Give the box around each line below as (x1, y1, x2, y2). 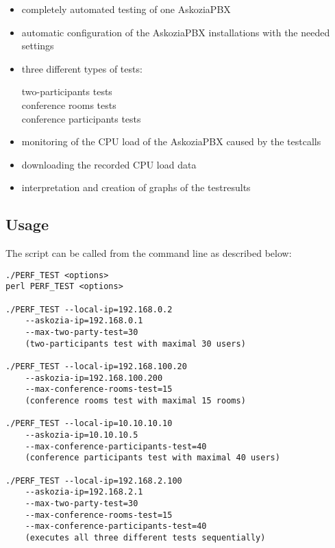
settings (21, 38, 54, 53)
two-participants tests (21, 84, 112, 99)
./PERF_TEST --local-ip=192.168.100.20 (5, 361, 187, 371)
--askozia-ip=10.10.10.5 (25, 429, 138, 440)
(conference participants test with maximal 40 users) (25, 453, 280, 463)
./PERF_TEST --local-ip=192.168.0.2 (5, 304, 173, 314)
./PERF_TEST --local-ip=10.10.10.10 (5, 419, 173, 429)
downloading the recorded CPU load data (21, 157, 197, 171)
